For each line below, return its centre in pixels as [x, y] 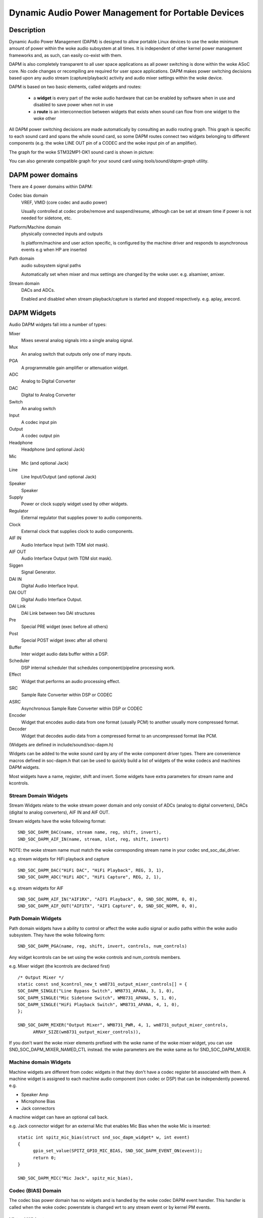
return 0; [45, 1158]
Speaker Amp [35, 1094]
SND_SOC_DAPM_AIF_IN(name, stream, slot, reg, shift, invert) [94, 839]
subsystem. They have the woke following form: [57, 935]
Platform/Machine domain [35, 227]
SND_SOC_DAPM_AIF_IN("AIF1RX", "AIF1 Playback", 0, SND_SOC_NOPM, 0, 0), [108, 899]
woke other [45, 118]
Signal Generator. [38, 572]
